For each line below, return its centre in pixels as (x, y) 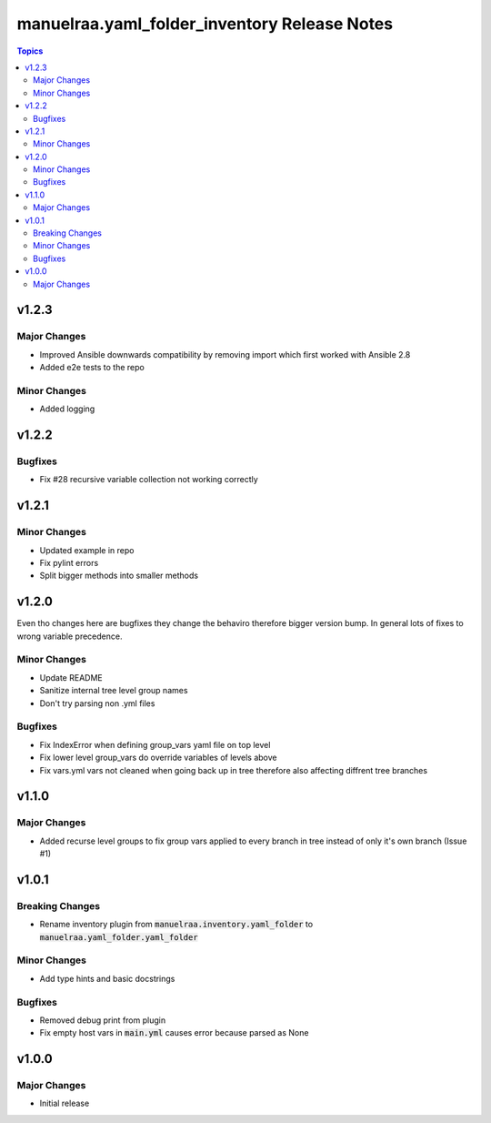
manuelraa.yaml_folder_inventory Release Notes (205, 24)
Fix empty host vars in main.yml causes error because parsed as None (174, 1033)
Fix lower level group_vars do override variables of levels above (158, 758)
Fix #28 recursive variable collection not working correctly (149, 480)
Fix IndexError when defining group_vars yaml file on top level (155, 744)
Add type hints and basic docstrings (107, 978)
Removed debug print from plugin (103, 1020)
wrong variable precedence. (70, 636)
